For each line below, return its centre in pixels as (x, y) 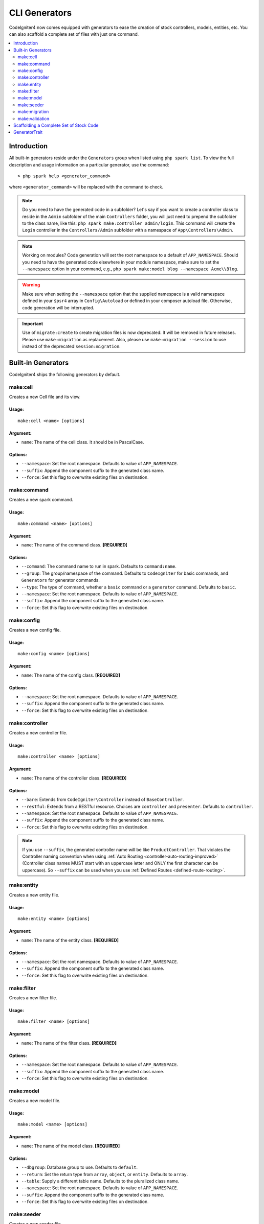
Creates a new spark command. (41, 500)
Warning (31, 285)
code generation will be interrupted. (58, 307)
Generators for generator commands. (61, 580)
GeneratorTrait (28, 132)
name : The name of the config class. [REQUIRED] (71, 675)
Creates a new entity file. (34, 895)
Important (33, 324)
